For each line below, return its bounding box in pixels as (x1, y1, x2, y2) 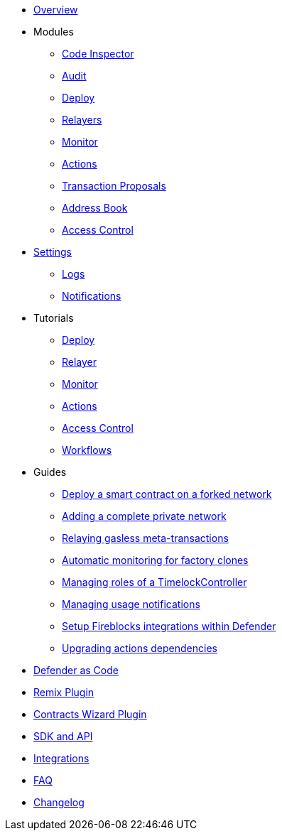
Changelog (33, 796, 85, 808)
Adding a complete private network (62, 510, 227, 522)
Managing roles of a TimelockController (62, 576, 247, 588)
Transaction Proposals (62, 180, 166, 192)
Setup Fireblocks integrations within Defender (62, 620, 276, 632)
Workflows (62, 444, 112, 456)
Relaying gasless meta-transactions (62, 532, 229, 544)
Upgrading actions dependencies (62, 642, 217, 654)
